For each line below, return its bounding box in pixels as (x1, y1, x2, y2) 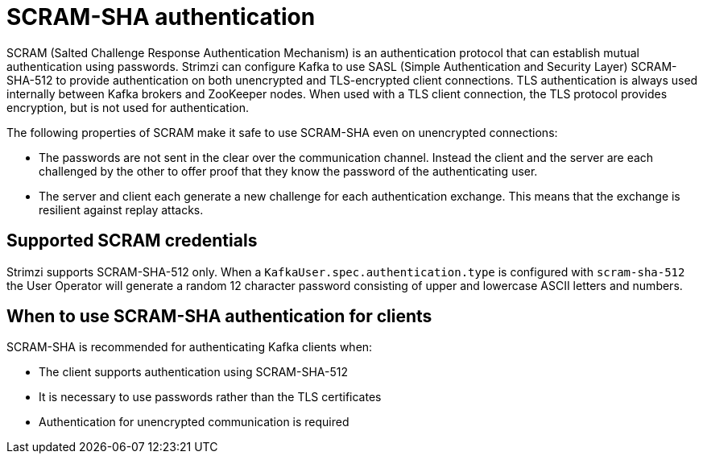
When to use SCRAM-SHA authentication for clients (6, 306, 432, 327)
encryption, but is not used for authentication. (6, 100, 250, 114)
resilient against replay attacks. (39, 202, 204, 217)
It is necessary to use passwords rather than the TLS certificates (39, 390, 382, 404)
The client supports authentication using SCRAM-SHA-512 (39, 365, 348, 379)
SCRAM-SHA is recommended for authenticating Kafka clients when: (6, 340, 373, 354)
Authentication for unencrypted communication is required (39, 415, 349, 429)
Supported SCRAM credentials (6, 230, 258, 251)
